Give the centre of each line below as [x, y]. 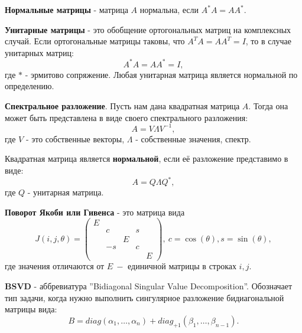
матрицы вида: [31, 309]
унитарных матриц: [39, 52]
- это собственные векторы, [75, 138]
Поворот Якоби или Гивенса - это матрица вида [95, 212]
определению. [30, 86]
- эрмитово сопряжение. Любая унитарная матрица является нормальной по [161, 74]
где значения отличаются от [55, 266]
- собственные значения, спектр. [193, 138]
